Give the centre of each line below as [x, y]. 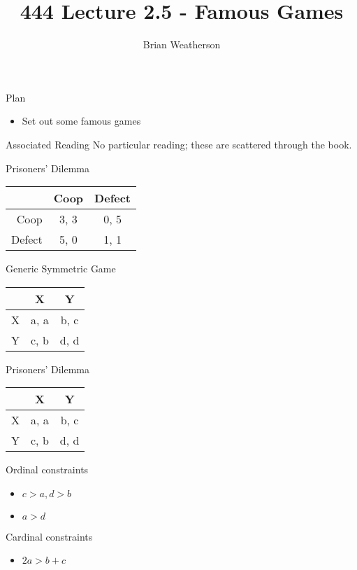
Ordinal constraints [47, 470]
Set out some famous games [81, 121]
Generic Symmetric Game [61, 269]
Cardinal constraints [49, 536]
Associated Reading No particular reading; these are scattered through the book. [179, 144]
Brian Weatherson [182, 44]
